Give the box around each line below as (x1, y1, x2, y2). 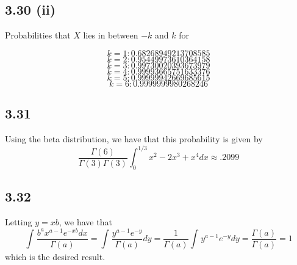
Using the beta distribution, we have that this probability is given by (5, 132, 263, 145)
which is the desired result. (5, 250, 106, 263)
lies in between (83, 29, 138, 42)
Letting (5, 216, 32, 228)
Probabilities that (5, 29, 71, 42)
